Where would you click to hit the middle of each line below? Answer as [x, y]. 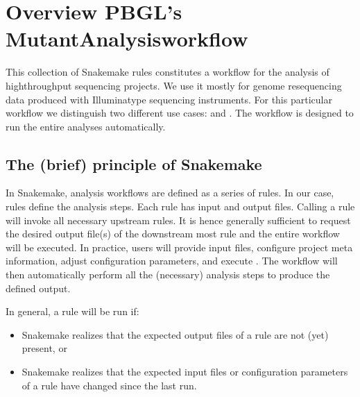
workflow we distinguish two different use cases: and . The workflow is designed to [180, 113]
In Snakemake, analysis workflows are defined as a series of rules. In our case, [170, 193]
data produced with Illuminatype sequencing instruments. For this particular [169, 99]
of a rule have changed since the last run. [109, 385]
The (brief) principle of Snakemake [134, 163]
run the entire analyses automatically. [86, 126]
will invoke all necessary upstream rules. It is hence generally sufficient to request [178, 220]
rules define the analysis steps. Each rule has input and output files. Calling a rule [180, 206]
